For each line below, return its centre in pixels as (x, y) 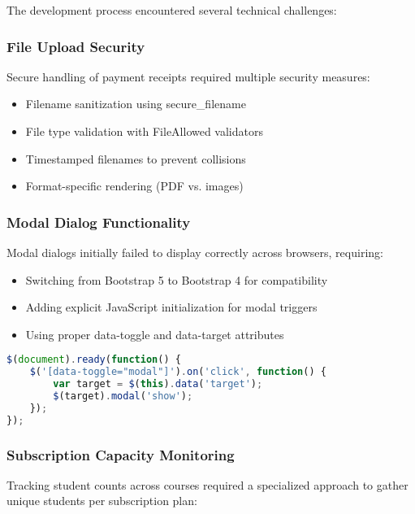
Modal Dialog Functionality (99, 222)
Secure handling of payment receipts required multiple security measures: (188, 76)
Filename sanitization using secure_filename (136, 104)
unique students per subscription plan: (102, 501)
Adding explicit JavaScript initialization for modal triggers (171, 307)
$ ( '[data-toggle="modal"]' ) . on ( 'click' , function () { (178, 372)
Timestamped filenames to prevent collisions (136, 158)
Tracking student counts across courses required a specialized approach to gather (207, 484)
